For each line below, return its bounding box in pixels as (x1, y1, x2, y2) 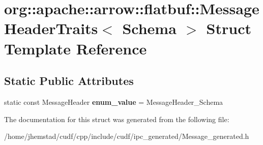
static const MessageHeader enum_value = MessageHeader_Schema (4, 96, 223, 107)
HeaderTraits (4, 18, 98, 39)
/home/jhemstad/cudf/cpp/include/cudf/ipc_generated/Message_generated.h (4, 131, 249, 141)
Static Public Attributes (4, 73, 134, 89)
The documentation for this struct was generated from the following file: (4, 113, 229, 124)
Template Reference (4, 38, 147, 59)
